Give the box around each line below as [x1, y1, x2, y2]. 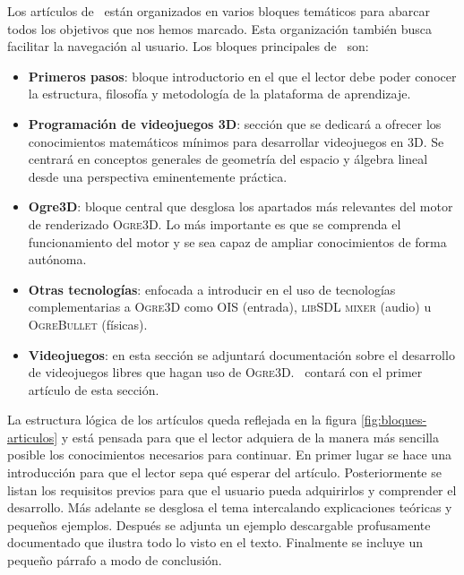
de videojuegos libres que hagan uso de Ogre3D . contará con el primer [28, 363, 423, 382]
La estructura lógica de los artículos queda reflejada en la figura [7, 410, 357, 429]
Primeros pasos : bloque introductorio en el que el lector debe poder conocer [28, 66, 457, 85]
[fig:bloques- [360, 410, 427, 429]
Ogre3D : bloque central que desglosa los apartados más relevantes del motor [28, 197, 453, 216]
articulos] [7, 427, 58, 446]
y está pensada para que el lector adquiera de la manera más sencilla [61, 427, 440, 446]
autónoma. [28, 250, 87, 269]
